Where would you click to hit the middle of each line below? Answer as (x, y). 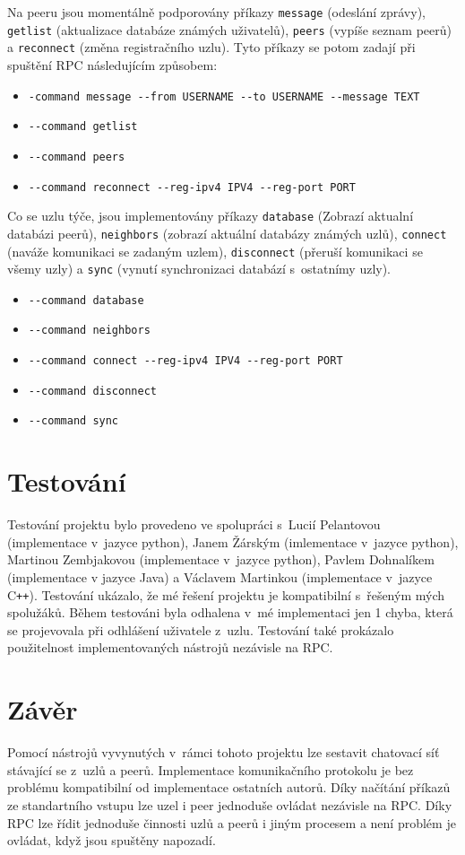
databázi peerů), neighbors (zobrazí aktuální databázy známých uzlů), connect (227, 233)
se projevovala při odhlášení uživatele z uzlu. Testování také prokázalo (201, 629)
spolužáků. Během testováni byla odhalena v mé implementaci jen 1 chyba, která (230, 612)
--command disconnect (92, 391)
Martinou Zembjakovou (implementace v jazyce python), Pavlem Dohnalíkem (221, 559)
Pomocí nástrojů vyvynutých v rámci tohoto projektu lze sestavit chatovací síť (224, 752)
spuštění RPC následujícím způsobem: (112, 64)
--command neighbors (89, 331)
